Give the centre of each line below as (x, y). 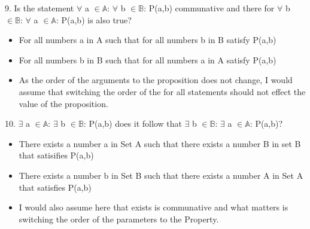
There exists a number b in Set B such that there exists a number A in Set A (161, 175)
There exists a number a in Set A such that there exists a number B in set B (160, 143)
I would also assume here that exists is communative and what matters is (154, 207)
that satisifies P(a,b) (56, 155)
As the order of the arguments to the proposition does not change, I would (156, 80)
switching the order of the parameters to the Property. (119, 219)
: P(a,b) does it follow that (133, 123)
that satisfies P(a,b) (55, 187)
